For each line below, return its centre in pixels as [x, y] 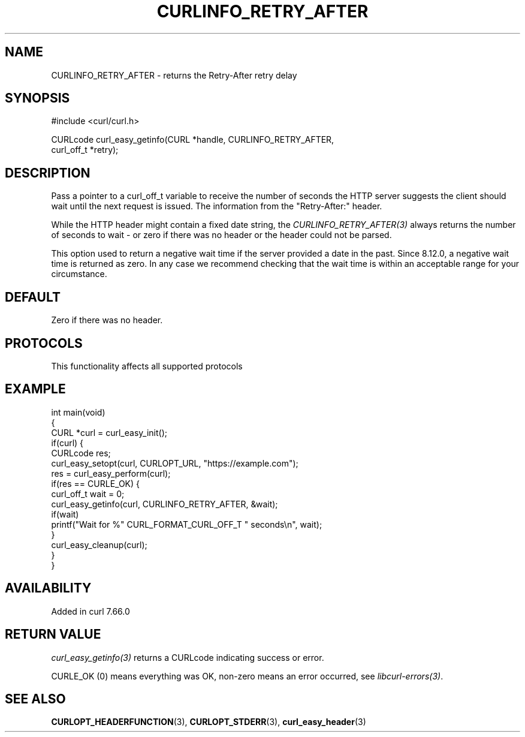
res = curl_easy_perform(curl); [111, 473]
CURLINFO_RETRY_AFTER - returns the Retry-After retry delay [174, 75]
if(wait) [65, 514]
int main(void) [78, 412]
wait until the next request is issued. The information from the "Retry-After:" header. [217, 206]
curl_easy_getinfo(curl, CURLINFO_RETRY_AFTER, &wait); [165, 504]
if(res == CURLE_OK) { [95, 483]
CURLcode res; [81, 453]
